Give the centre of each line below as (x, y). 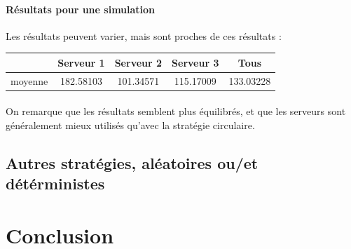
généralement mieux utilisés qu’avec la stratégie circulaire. (130, 125)
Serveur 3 (195, 62)
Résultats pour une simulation (81, 9)
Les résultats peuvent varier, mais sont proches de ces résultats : (144, 35)
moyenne (29, 80)
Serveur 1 (81, 62)
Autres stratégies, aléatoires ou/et (132, 163)
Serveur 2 (138, 62)
